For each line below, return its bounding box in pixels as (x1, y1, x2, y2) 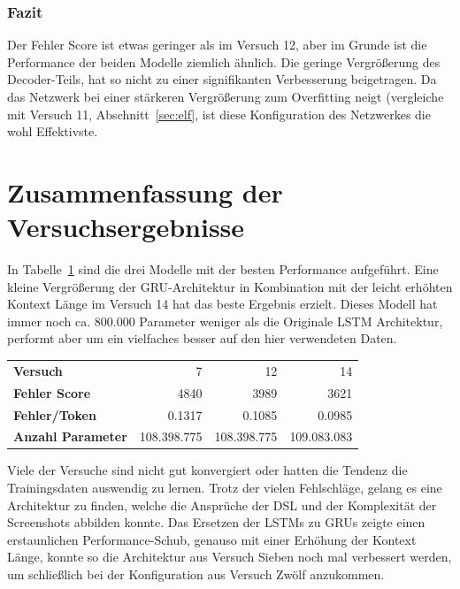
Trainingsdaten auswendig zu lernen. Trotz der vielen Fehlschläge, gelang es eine (7, 478, 442, 497)
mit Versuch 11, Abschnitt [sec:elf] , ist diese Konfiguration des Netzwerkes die (7, 104, 431, 123)
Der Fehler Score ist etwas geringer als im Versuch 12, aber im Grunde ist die (7, 35, 427, 54)
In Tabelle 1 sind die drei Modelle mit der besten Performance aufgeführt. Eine (7, 260, 439, 279)
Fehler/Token (13, 405, 96, 424)
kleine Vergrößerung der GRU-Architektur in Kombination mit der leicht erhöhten (7, 277, 453, 295)
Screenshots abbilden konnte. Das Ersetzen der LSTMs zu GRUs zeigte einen (7, 513, 425, 532)
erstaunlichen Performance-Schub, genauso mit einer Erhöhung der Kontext (7, 530, 417, 548)
